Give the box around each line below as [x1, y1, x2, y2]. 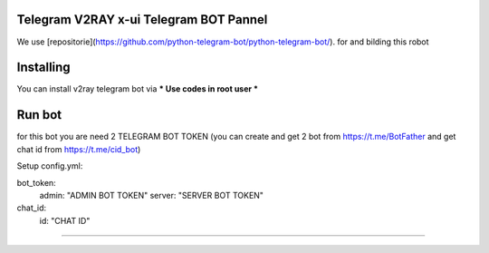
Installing [16, 60, 72, 75]
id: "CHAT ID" [39, 215, 91, 226]
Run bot [16, 107, 62, 122]
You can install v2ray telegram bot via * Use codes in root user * [16, 83, 258, 94]
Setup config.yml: [16, 161, 83, 171]
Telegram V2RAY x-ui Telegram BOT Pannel [16, 12, 268, 27]
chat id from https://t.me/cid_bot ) [16, 143, 141, 154]
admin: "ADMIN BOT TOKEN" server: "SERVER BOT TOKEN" [39, 190, 264, 200]
